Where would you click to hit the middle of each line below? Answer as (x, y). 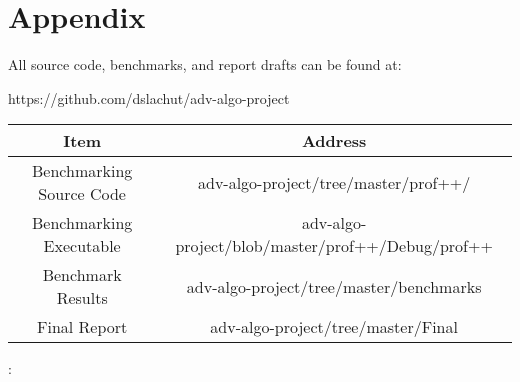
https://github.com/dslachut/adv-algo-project (149, 97)
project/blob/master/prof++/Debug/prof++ (334, 246)
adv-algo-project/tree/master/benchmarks (334, 286)
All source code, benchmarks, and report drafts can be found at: (205, 64)
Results (82, 298)
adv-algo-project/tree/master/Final (334, 327)
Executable (82, 246)
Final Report (82, 327)
